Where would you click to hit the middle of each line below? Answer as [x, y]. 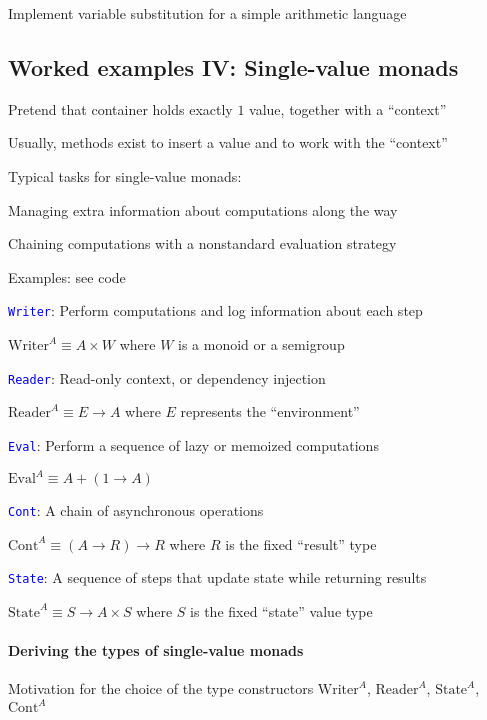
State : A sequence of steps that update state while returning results [217, 577]
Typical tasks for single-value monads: [125, 175]
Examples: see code [67, 276]
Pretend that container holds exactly [120, 108]
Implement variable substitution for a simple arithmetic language [207, 13]
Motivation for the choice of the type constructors [161, 688]
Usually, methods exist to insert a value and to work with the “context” [228, 142]
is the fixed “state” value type [281, 610]
